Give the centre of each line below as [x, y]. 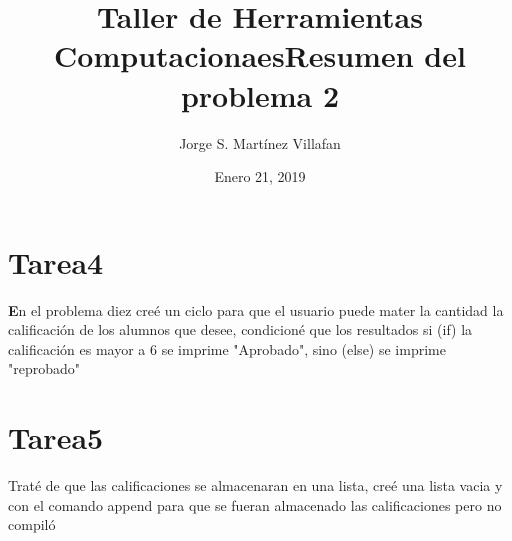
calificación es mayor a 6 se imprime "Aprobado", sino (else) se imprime [227, 348]
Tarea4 [56, 261]
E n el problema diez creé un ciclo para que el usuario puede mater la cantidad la [256, 309]
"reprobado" [44, 368]
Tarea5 [56, 437]
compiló [32, 524]
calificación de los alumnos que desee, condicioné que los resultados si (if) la [240, 329]
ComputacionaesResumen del [260, 55]
